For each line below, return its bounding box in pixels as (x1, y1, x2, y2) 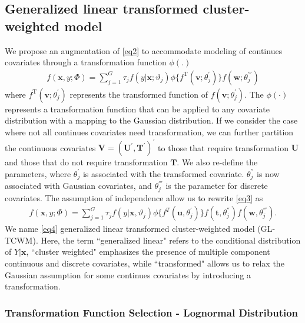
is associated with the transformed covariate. (82, 167, 244, 179)
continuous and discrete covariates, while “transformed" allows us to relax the (5, 257, 284, 269)
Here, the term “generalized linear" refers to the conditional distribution (41, 234, 301, 246)
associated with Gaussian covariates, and (5, 179, 152, 192)
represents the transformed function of (69, 88, 208, 100)
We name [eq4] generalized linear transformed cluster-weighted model (5, 222, 255, 235)
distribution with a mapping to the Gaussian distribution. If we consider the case (5, 114, 298, 126)
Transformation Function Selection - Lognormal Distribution (5, 305, 299, 319)
